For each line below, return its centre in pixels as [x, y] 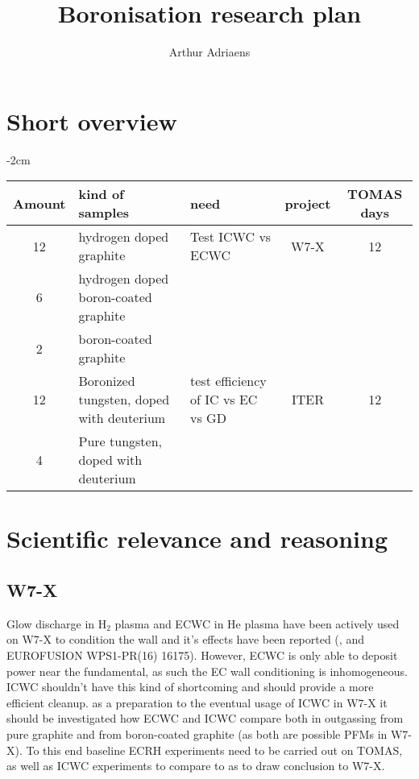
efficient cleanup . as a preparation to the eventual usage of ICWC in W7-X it [197, 702]
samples [104, 213]
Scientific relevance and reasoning [197, 539]
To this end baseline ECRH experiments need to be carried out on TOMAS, [214, 750]
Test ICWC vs [231, 237]
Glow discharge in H [57, 623]
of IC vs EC [224, 400]
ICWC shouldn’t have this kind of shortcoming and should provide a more [190, 687]
